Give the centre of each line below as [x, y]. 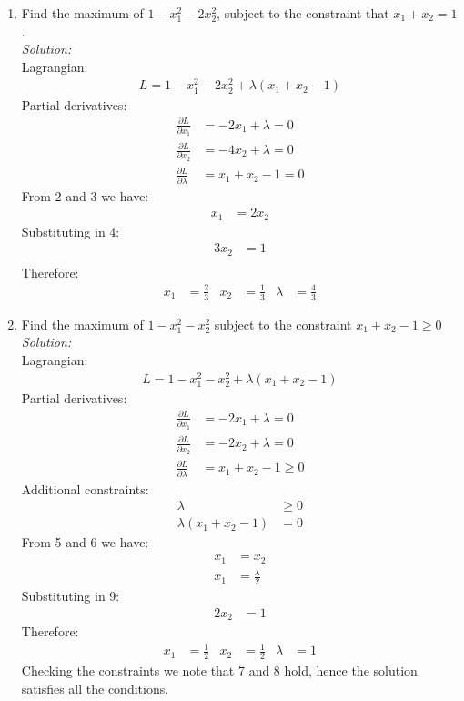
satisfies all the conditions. [95, 688]
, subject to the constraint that [303, 13]
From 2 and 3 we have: [85, 195]
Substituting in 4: [71, 231]
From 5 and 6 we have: [85, 542]
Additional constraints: [85, 488]
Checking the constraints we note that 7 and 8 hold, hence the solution [219, 670]
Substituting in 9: [71, 595]
